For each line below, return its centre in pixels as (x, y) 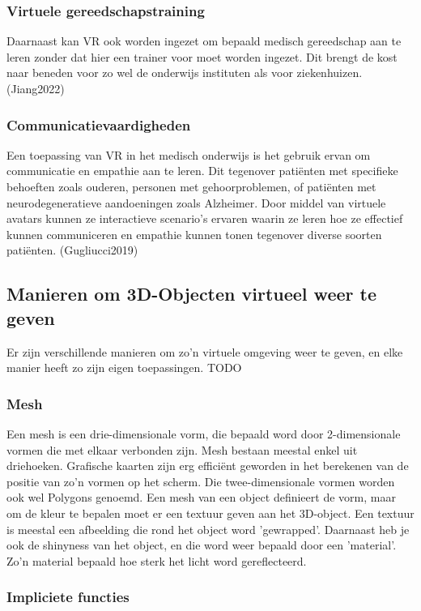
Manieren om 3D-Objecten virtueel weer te (191, 294)
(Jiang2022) (36, 88)
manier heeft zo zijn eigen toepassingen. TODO (124, 367)
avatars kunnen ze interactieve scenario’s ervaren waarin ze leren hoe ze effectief (205, 218)
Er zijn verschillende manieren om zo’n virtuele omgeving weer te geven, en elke (205, 351)
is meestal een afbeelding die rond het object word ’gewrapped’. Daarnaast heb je (208, 529)
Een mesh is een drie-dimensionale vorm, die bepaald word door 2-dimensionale (204, 433)
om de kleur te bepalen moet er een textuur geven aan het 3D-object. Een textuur (210, 513)
